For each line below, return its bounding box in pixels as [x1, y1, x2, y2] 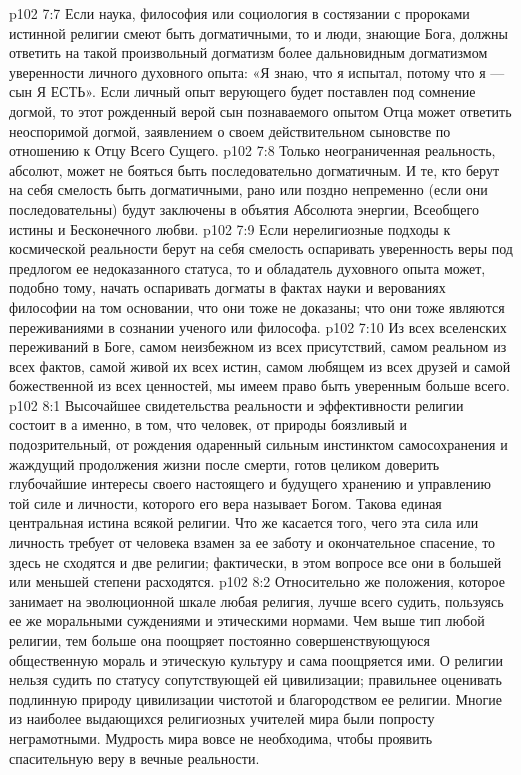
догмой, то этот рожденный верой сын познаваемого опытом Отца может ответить [9, 100, 512, 121]
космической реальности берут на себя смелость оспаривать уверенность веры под [9, 238, 513, 259]
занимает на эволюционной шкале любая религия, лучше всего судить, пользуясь [9, 590, 504, 611]
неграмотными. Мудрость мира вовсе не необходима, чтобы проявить [9, 727, 433, 748]
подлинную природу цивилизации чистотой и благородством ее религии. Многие [9, 688, 502, 709]
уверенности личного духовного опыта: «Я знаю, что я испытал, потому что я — [9, 61, 505, 82]
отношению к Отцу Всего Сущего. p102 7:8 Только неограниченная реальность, [9, 140, 496, 161]
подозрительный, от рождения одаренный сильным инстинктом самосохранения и [9, 434, 508, 455]
